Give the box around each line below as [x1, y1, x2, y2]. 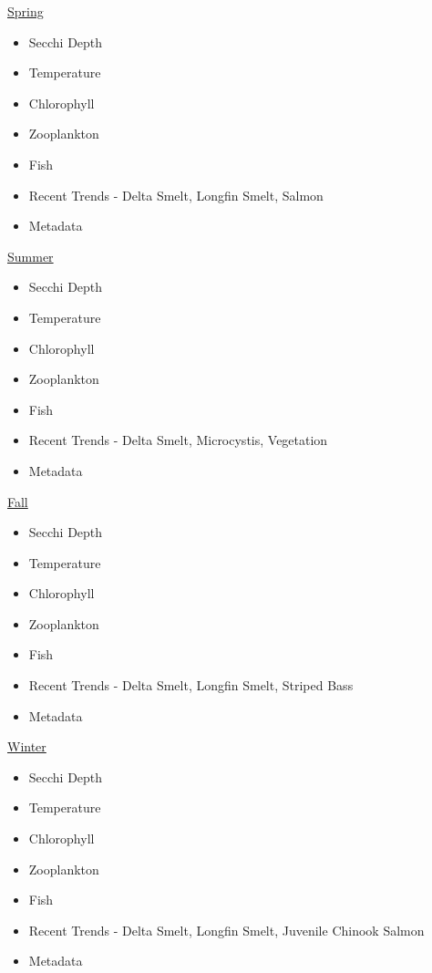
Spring [7, 2, 44, 20]
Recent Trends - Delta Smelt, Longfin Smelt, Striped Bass [28, 676, 354, 695]
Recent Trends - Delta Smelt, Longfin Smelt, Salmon [28, 185, 324, 204]
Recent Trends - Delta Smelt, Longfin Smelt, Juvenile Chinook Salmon [28, 920, 425, 939]
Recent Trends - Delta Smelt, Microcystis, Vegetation [28, 430, 328, 450]
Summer [7, 246, 54, 265]
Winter [7, 737, 46, 756]
